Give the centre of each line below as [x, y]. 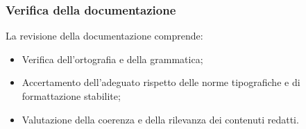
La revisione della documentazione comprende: [104, 36]
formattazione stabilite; [71, 96]
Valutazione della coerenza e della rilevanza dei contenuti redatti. [160, 119]
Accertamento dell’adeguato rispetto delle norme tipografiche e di [161, 82]
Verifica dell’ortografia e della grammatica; [112, 59]
